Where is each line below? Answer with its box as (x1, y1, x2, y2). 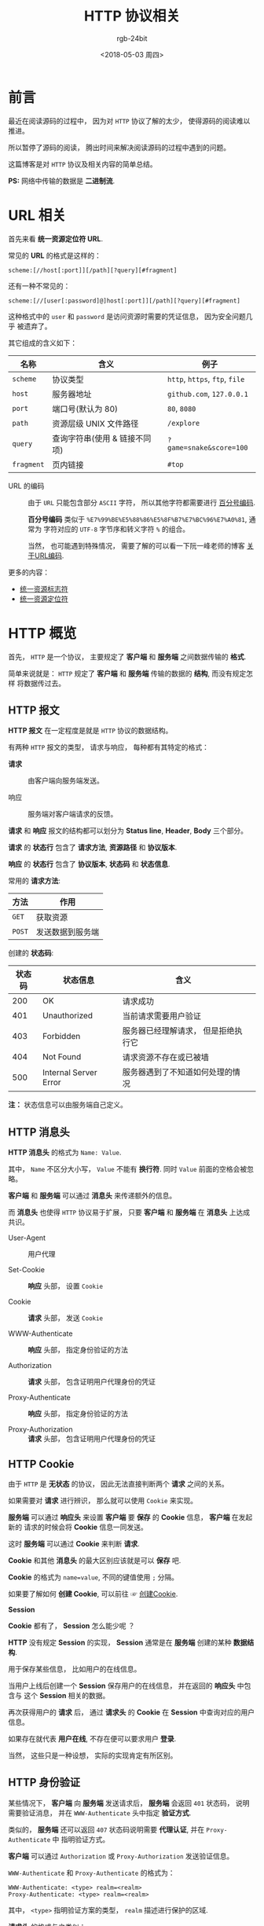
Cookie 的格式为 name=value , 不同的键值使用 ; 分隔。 (8, 1572, 179, 1582)
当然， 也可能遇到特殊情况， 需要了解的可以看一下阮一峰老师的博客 (27, 541, 245, 550)
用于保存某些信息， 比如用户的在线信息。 (8, 1664, 141, 1674)
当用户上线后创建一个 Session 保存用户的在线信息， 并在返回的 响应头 (8, 1681, 236, 1690)
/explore (167, 418, 200, 427)
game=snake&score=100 (167, 443, 248, 452)
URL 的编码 (8, 481, 45, 490)
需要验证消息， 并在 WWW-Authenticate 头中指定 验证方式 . (8, 1808, 192, 1818)
